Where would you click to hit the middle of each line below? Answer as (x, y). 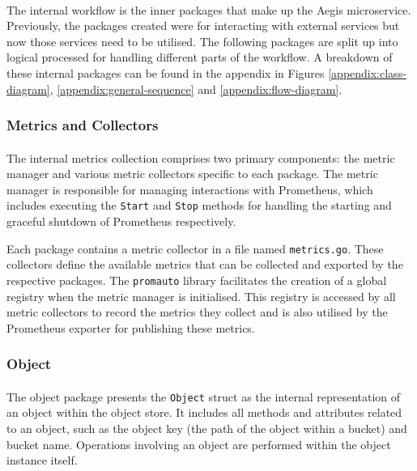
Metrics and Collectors (83, 125)
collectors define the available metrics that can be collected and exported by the (205, 264)
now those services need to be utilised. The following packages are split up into (202, 41)
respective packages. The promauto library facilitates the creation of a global (197, 280)
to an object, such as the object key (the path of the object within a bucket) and (207, 428)
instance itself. (42, 460)
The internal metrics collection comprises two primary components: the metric (201, 157)
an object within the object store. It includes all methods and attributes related (204, 412)
